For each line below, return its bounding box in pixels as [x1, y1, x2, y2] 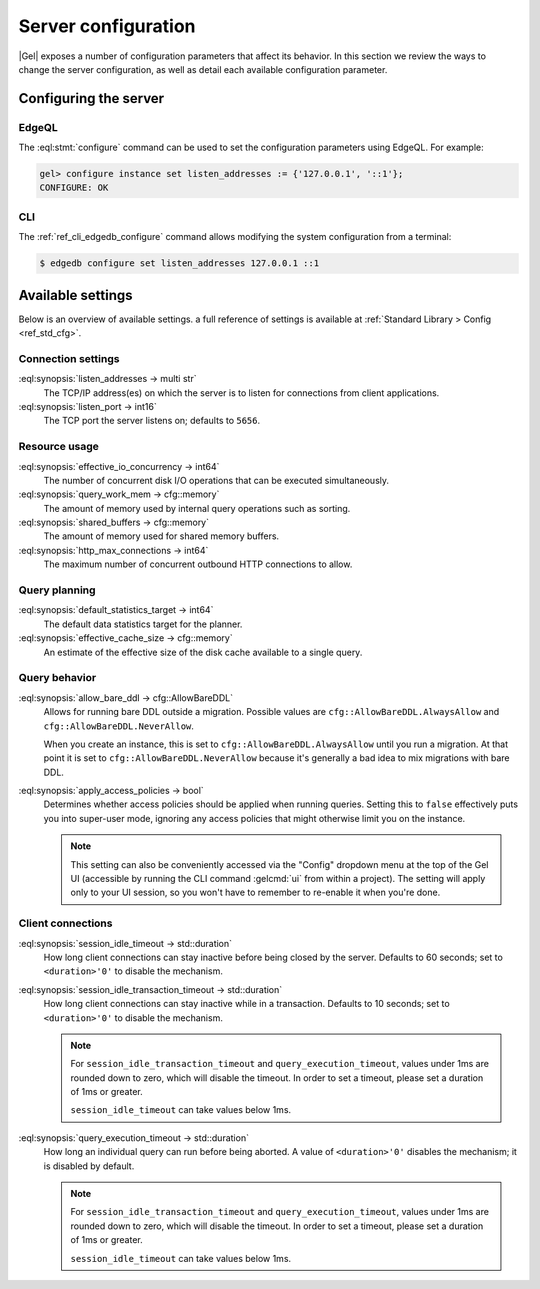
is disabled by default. [43, 1160, 135, 1172]
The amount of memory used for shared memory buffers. [43, 530, 280, 542]
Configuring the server [18, 90, 165, 107]
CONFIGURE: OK [39, 182, 109, 194]
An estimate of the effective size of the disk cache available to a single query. [43, 646, 363, 658]
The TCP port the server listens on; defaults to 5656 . [43, 415, 261, 427]
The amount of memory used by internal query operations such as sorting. [43, 502, 351, 514]
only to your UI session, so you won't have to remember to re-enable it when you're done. [70, 886, 441, 899]
